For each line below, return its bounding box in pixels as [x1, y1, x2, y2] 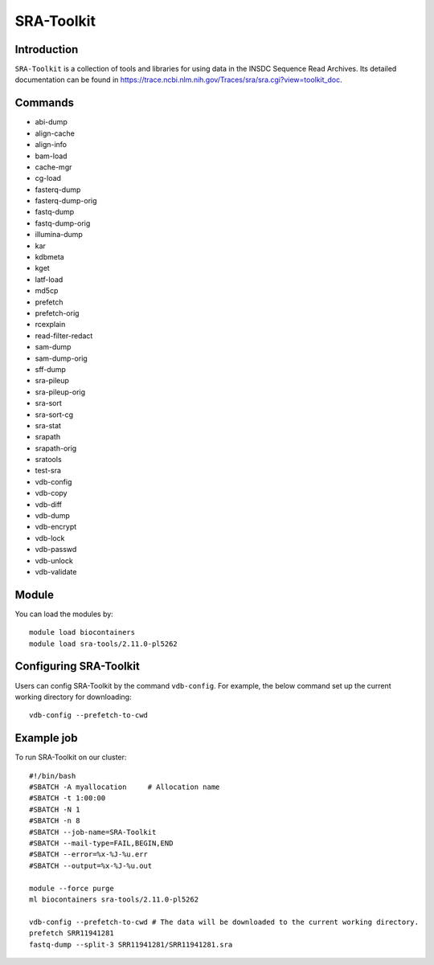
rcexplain [35, 320, 66, 329]
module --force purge [29, 884, 114, 893]
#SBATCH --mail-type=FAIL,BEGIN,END [29, 839, 174, 848]
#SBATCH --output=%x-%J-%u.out [29, 861, 153, 870]
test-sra [35, 466, 62, 476]
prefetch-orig [35, 309, 80, 317]
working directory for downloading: [14, 692, 132, 701]
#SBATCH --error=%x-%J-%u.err [29, 850, 149, 859]
